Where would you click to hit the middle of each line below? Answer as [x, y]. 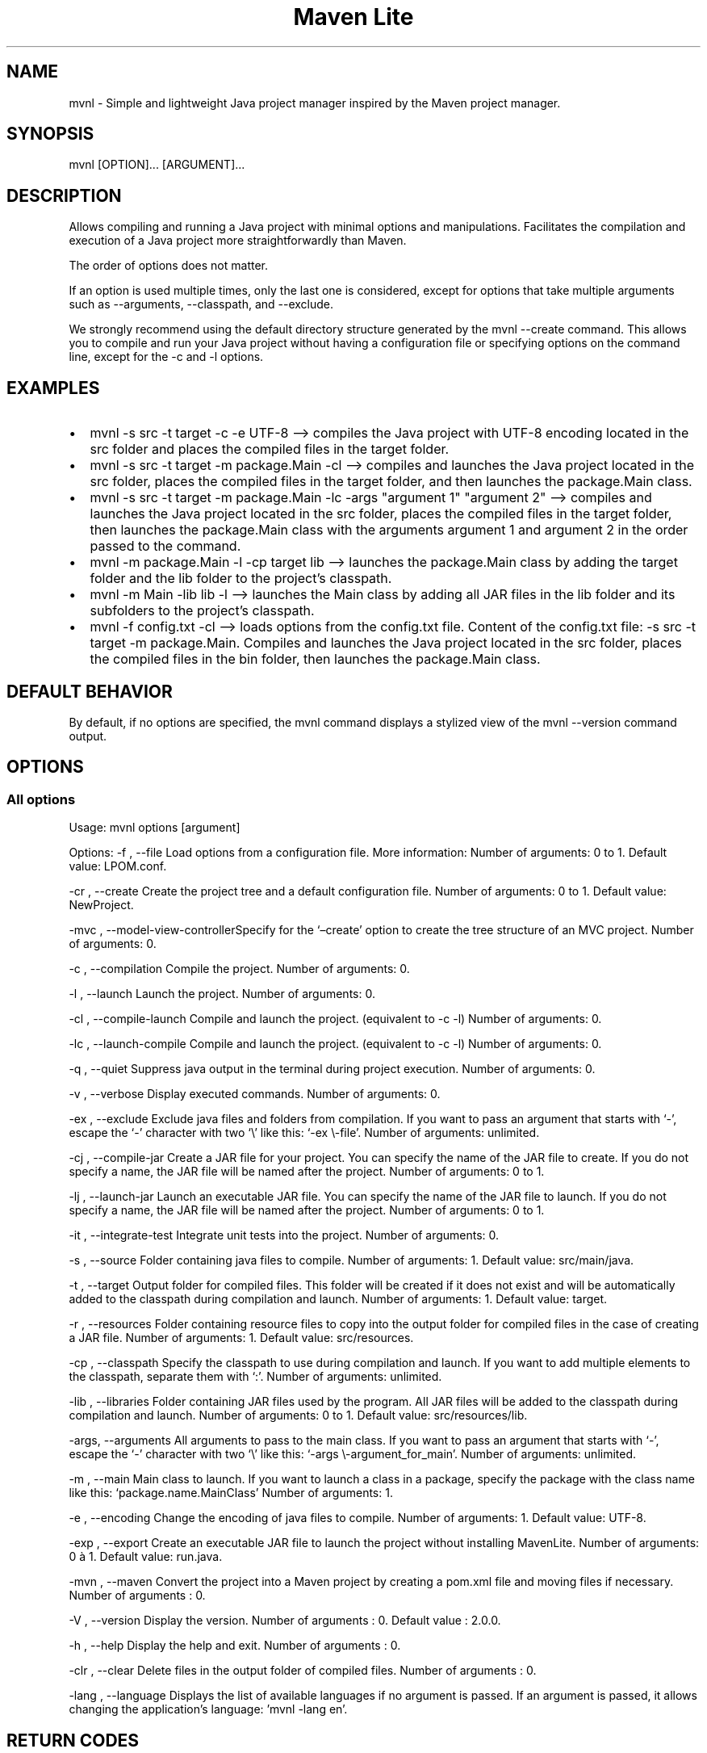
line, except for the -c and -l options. [166, 357]
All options [41, 799]
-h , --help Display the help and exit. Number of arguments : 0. [235, 1646]
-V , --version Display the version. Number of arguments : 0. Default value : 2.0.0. [285, 1621]
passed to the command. [165, 546]
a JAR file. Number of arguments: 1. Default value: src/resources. [241, 1338]
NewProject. [101, 905]
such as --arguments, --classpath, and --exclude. [201, 304]
